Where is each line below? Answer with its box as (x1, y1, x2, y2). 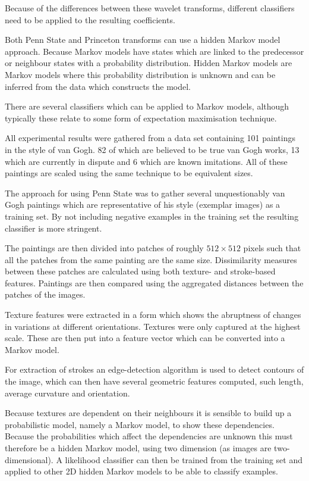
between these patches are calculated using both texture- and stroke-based (5, 265, 276, 277)
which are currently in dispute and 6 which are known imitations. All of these (5, 155, 288, 167)
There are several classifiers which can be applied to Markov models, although (5, 100, 289, 113)
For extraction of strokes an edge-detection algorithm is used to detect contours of (5, 363, 304, 376)
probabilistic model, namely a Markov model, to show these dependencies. (5, 418, 275, 430)
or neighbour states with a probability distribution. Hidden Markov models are (5, 57, 292, 69)
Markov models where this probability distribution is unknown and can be (5, 68, 276, 80)
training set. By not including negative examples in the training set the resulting (5, 210, 299, 222)
